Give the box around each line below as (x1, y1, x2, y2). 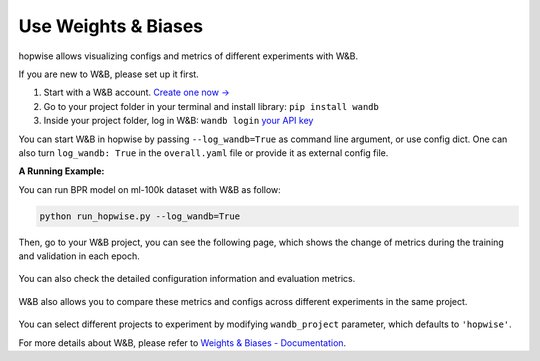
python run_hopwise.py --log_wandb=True (39, 210, 240, 222)
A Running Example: (18, 165, 105, 177)
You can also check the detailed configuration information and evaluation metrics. (18, 273, 356, 285)
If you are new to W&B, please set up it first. (18, 68, 199, 80)
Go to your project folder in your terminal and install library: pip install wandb (43, 100, 379, 112)
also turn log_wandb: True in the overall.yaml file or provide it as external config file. (18, 146, 389, 159)
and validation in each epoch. (18, 250, 140, 262)
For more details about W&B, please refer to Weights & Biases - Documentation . (18, 336, 347, 349)
